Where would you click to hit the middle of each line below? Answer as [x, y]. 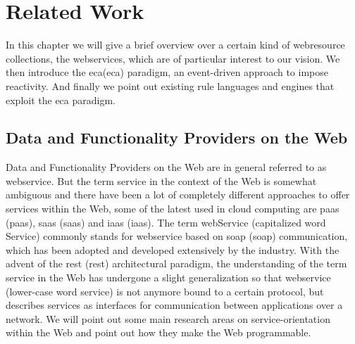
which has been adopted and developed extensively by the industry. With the [173, 249]
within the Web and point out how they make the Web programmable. [158, 332]
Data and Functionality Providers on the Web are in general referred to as [166, 167]
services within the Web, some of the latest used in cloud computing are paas [173, 209]
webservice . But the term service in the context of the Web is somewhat [161, 180]
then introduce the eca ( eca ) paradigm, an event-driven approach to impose [167, 72]
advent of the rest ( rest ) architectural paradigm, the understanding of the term [176, 263]
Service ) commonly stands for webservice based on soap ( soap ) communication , [177, 236]
